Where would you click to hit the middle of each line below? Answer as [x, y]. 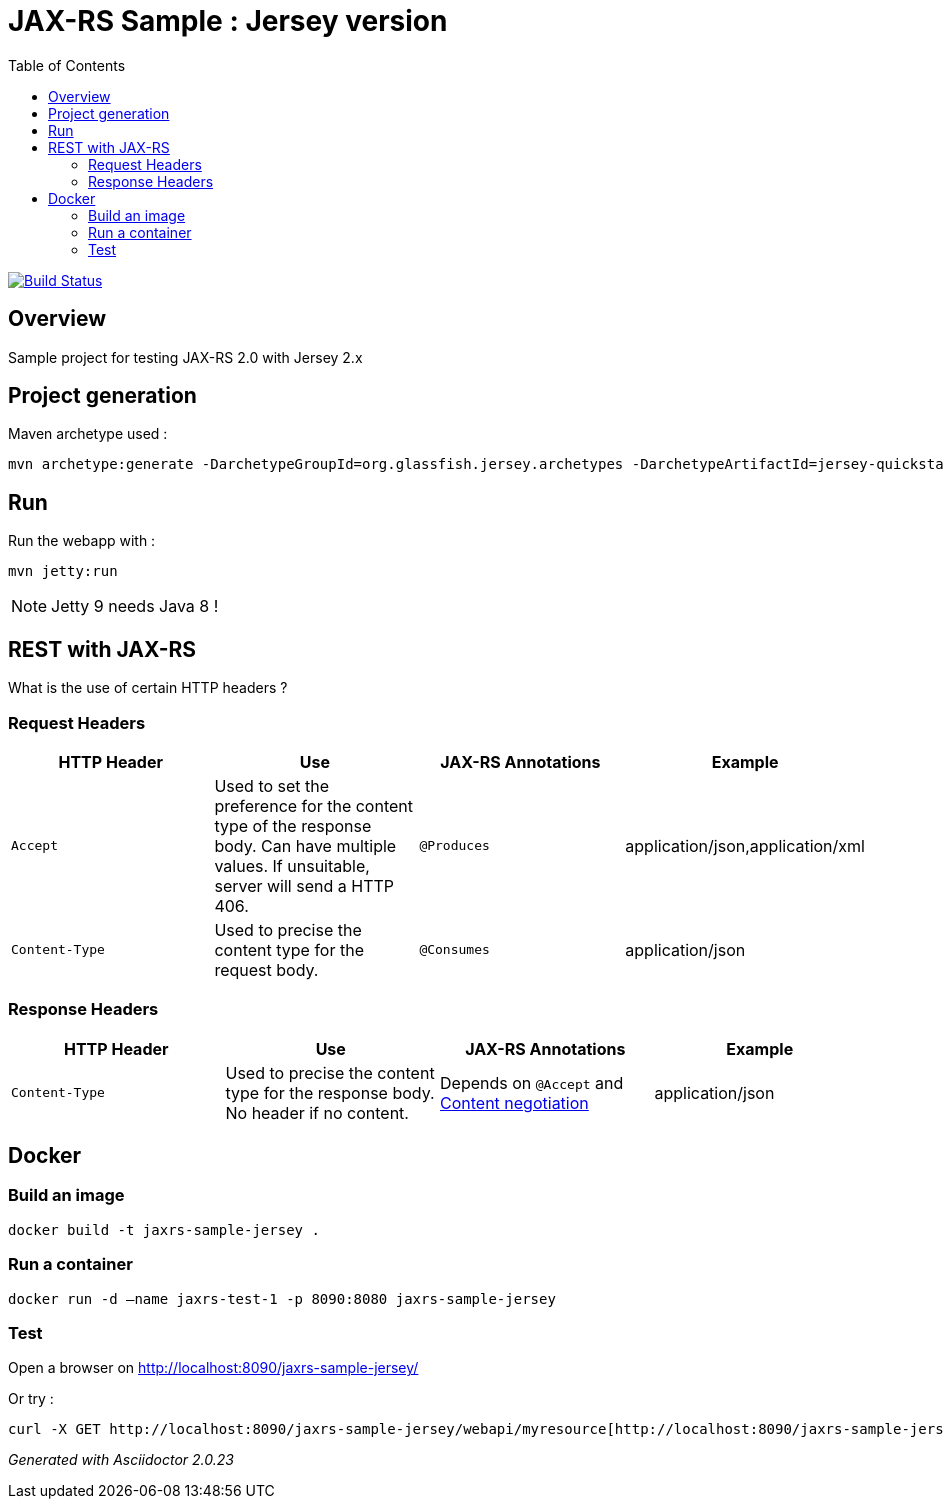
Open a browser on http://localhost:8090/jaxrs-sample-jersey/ [213, 1368]
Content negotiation [514, 1102]
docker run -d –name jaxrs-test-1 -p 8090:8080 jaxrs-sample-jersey [282, 1298]
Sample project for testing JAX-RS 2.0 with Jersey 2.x [185, 357]
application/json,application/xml [745, 845]
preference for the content [313, 805]
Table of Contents [67, 65]
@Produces [454, 846]
